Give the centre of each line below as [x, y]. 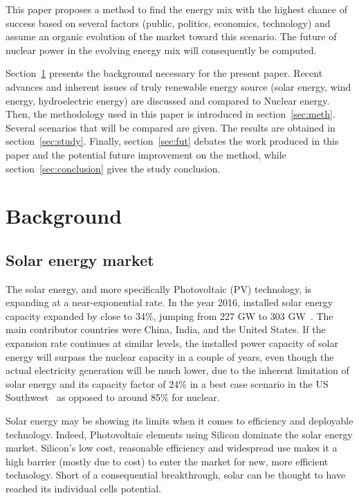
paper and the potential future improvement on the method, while [146, 154]
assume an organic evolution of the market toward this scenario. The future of [171, 36]
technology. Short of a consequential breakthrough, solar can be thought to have [176, 475]
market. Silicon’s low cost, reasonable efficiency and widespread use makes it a [172, 448]
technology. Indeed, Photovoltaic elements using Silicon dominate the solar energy [179, 434]
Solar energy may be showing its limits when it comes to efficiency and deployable [179, 421]
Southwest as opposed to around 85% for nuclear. [113, 397]
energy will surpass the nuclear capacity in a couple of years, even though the [170, 356]
